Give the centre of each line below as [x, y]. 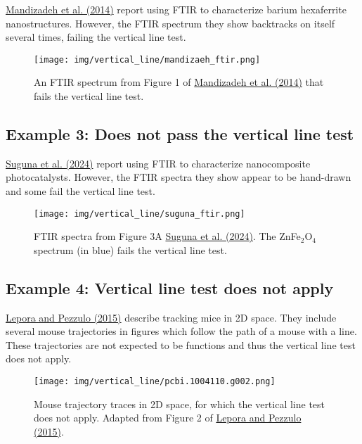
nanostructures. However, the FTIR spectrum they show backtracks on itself [170, 23]
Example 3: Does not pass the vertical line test [180, 134]
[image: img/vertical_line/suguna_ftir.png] [140, 214]
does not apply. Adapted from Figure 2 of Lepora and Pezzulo [168, 418]
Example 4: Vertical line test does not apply [170, 287]
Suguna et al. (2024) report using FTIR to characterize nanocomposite [158, 163]
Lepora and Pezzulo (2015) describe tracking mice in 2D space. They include [171, 317]
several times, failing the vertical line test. [96, 37]
